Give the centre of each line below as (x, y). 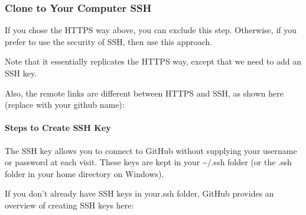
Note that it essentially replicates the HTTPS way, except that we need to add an (153, 61)
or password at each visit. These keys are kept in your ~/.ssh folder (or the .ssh (148, 162)
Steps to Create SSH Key (58, 128)
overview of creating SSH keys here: (69, 205)
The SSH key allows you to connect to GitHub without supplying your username (151, 150)
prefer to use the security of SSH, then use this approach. (109, 41)
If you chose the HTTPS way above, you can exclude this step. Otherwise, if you (151, 30)
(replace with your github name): (65, 105)
